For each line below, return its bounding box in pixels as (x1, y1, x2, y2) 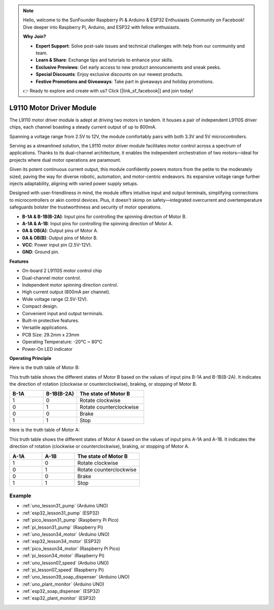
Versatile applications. (22, 324, 68, 330)
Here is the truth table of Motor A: (9, 427, 80, 433)
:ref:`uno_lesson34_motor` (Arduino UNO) (22, 531, 110, 537)
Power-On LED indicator (22, 346, 73, 352)
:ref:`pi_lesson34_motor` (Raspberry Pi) (22, 553, 105, 559)
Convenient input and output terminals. (22, 310, 104, 316)
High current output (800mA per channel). (22, 289, 111, 295)
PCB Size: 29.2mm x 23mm (22, 331, 80, 338)
